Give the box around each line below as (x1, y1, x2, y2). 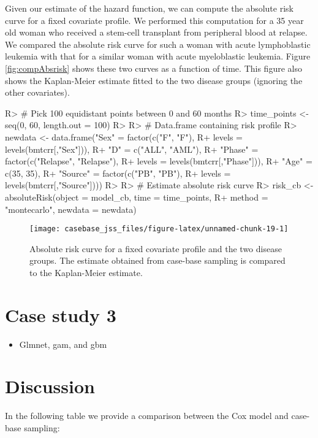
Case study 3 (5, 302, 116, 327)
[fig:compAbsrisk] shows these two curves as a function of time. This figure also (5, 61, 302, 74)
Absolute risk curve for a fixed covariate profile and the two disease (29, 242, 282, 255)
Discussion (5, 374, 95, 399)
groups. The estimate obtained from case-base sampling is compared (29, 254, 286, 267)
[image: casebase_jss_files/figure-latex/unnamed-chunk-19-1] (29, 225, 289, 234)
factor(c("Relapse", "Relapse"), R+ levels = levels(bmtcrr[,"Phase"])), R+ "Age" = (5, 155, 312, 167)
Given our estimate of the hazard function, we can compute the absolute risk (5, 2, 293, 14)
